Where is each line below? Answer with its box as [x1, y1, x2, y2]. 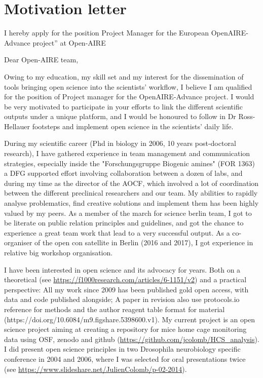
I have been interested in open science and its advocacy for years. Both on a [4, 264, 241, 275]
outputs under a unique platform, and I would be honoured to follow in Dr [4, 111, 236, 122]
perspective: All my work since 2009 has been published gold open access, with [4, 284, 249, 294]
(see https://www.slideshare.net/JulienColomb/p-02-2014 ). [4, 363, 187, 374]
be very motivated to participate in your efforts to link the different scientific [4, 101, 243, 111]
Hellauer [4, 121, 30, 131]
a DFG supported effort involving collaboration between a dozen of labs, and [4, 168, 243, 178]
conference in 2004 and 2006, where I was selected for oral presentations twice [4, 353, 246, 364]
